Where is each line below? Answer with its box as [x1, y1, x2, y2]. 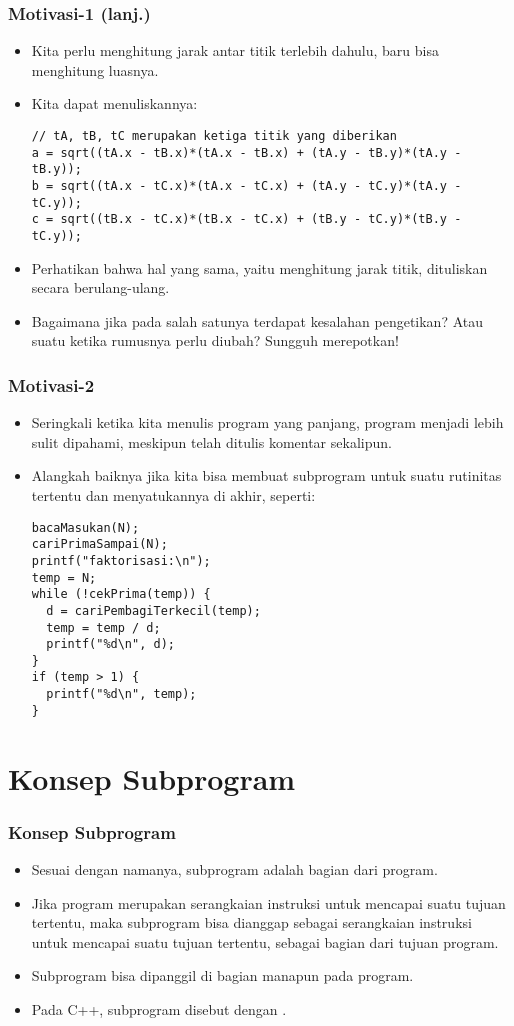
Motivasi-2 [8, 372, 95, 397]
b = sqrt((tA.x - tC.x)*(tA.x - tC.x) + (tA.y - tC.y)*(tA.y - [31, 178, 462, 193]
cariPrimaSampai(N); [31, 537, 168, 552]
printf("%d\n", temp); [46, 687, 197, 702]
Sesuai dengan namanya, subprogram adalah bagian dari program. [31, 859, 438, 880]
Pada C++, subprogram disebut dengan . [31, 999, 287, 1019]
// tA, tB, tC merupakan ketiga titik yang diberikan [31, 129, 397, 143]
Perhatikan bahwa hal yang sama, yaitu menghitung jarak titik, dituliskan [31, 257, 488, 278]
